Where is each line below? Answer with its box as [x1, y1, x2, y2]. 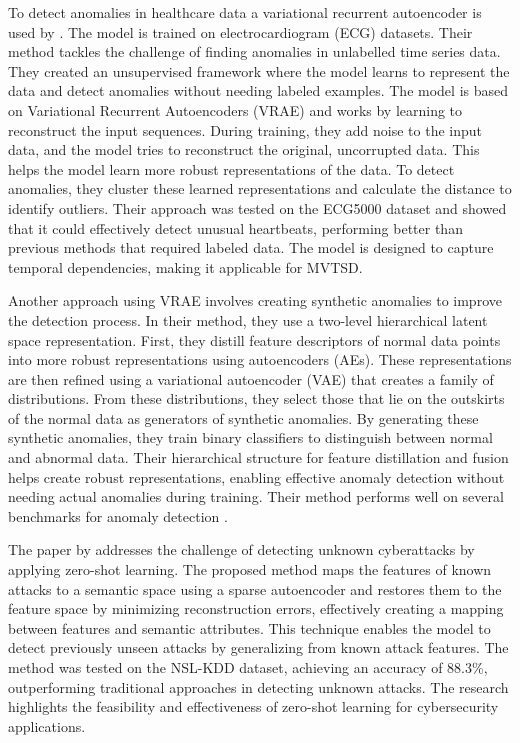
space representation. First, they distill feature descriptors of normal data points [8, 329, 501, 350]
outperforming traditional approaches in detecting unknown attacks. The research [8, 676, 509, 697]
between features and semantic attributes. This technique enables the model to [8, 617, 491, 638]
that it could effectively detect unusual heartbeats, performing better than [8, 217, 463, 238]
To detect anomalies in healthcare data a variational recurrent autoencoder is [8, 2, 482, 22]
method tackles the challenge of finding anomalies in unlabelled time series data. [8, 41, 501, 62]
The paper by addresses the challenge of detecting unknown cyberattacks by [8, 539, 475, 560]
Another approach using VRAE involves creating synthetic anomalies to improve [8, 290, 502, 311]
